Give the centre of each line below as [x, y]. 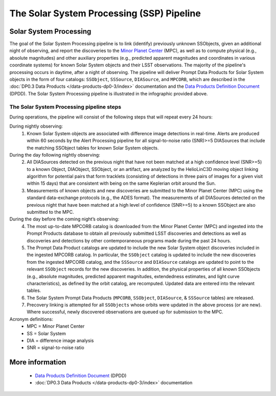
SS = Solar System [47, 333]
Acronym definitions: [31, 319]
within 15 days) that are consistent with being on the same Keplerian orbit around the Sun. [121, 183]
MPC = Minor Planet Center [56, 326]
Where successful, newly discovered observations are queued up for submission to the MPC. [125, 312]
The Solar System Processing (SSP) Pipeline [105, 13]
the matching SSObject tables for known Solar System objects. [93, 147]
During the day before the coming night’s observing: [64, 219]
